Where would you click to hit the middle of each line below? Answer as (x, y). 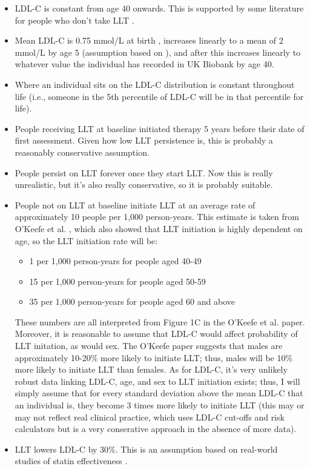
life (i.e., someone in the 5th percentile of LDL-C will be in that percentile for (159, 96)
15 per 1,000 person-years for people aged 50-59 (117, 281)
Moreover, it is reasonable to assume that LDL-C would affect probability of (156, 334)
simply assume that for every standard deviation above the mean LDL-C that (159, 393)
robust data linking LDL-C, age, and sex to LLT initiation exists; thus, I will (157, 381)
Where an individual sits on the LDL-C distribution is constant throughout (155, 84)
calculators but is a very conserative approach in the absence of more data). (156, 429)
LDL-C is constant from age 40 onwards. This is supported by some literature (159, 8)
